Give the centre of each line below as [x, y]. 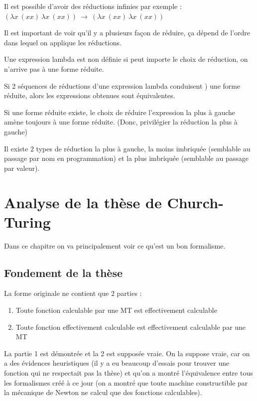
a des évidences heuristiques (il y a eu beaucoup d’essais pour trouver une [117, 363]
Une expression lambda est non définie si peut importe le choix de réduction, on [126, 59]
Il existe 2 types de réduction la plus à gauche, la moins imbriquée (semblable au [127, 148]
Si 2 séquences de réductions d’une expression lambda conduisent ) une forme [122, 85]
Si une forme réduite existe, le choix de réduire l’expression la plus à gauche [120, 112]
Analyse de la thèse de [83, 202]
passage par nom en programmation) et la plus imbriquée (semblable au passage [126, 158]
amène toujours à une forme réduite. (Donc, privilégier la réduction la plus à [121, 122]
